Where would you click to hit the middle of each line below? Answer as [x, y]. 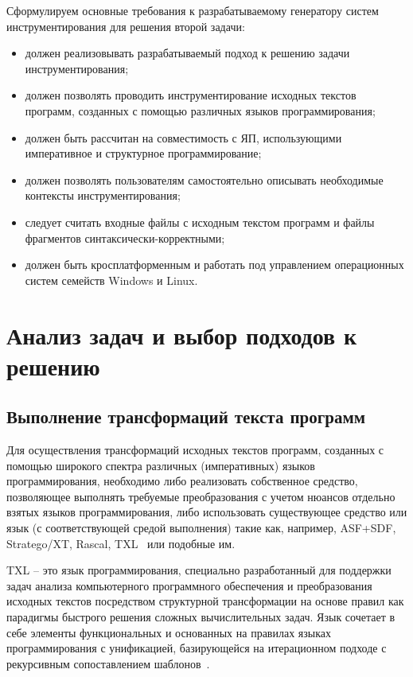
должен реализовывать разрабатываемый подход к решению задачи [187, 53]
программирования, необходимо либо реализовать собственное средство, [182, 481]
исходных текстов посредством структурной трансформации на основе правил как [205, 601]
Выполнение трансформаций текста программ [186, 416]
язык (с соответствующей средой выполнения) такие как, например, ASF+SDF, [201, 528]
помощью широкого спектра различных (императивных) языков [161, 465]
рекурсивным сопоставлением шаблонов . [108, 663]
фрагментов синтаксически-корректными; [125, 237]
